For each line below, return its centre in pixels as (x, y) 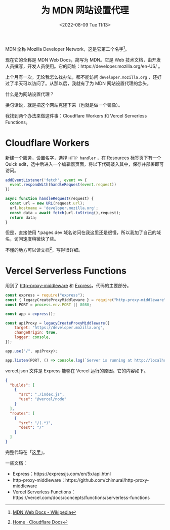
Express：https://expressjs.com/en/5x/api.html (62, 474)
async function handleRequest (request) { (50, 199)
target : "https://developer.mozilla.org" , (60, 328)
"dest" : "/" (31, 428)
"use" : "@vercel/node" (42, 399)
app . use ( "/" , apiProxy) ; (31, 351)
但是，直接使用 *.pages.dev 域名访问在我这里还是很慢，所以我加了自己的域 (83, 232)
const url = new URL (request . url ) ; (47, 203)
